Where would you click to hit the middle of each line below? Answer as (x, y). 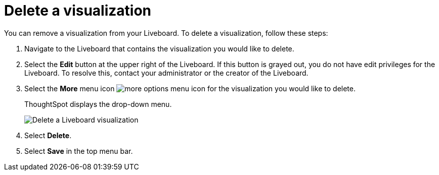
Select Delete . (48, 135)
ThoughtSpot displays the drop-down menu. (98, 104)
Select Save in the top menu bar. (79, 151)
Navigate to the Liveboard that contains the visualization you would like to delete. (159, 48)
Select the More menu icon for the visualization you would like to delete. (190, 88)
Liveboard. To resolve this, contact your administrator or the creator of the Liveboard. (166, 73)
